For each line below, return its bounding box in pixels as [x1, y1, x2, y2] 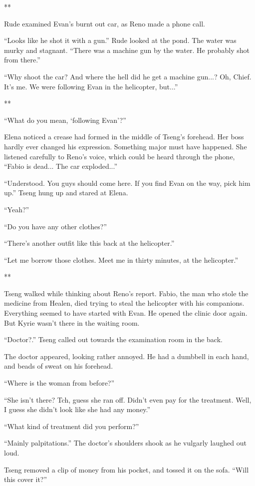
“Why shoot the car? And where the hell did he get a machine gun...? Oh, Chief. [4, 71, 252, 81]
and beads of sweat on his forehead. [4, 361, 113, 371]
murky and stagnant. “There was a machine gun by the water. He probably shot [4, 44, 250, 55]
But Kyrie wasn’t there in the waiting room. [4, 317, 140, 328]
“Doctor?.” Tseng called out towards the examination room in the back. [4, 334, 223, 345]
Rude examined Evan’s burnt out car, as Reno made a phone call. [4, 18, 205, 28]
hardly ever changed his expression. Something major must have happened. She [4, 141, 247, 151]
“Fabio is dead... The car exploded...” [4, 161, 118, 171]
